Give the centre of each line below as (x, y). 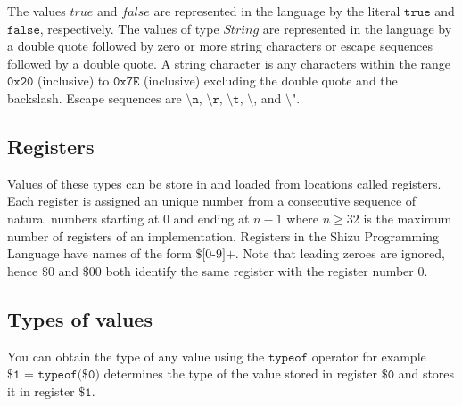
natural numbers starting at (83, 218)
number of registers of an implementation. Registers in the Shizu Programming (223, 235)
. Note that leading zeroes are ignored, (340, 253)
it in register (41, 390)
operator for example (369, 356)
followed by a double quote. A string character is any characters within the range (229, 63)
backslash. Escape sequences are (95, 97)
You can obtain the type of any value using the (136, 356)
